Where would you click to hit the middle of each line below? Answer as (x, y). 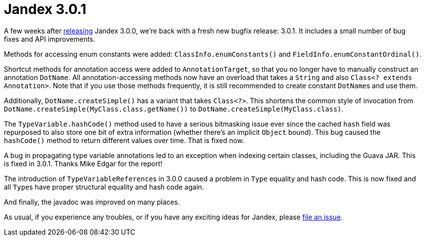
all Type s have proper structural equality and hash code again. (104, 187)
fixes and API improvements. (50, 39)
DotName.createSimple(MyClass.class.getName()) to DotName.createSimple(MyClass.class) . (174, 109)
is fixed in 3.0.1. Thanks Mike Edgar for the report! (83, 163)
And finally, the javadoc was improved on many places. (92, 202)
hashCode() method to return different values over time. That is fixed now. (124, 140)
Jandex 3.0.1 (45, 9)
